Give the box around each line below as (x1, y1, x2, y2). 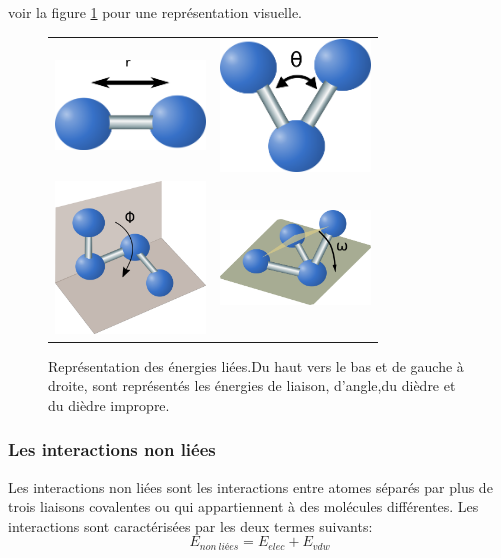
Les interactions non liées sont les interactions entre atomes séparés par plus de (8, 476, 493, 497)
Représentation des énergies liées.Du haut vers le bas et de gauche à (48, 355, 464, 376)
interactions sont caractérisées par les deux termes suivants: (8, 515, 373, 536)
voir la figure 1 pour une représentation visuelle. (8, 2, 302, 22)
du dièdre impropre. (48, 394, 170, 415)
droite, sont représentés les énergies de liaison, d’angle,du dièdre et (48, 375, 456, 396)
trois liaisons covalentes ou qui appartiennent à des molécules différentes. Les (8, 496, 479, 517)
